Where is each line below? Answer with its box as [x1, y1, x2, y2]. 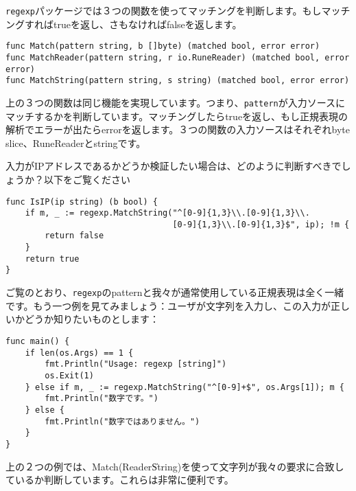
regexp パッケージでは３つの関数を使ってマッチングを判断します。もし [5, 3, 322, 17]
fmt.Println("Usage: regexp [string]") [45, 359, 227, 369]
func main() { [5, 336, 70, 346]
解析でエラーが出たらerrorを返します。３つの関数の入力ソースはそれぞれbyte [5, 122, 351, 137]
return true [25, 253, 80, 264]
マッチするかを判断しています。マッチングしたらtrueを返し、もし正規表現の [5, 109, 348, 123]
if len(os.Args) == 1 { [25, 347, 134, 358]
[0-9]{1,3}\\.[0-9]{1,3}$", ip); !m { [172, 219, 350, 229]
